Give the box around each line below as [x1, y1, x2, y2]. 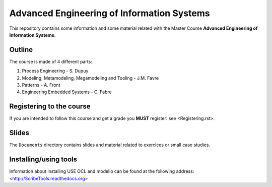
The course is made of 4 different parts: [9, 58, 93, 65]
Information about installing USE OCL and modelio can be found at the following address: [9, 168, 194, 174]
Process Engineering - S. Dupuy [22, 68, 89, 74]
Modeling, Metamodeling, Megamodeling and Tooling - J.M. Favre [22, 75, 159, 81]
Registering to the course [9, 102, 91, 111]
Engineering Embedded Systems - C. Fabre [22, 89, 112, 95]
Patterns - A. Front [22, 82, 60, 88]
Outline [9, 45, 33, 54]
